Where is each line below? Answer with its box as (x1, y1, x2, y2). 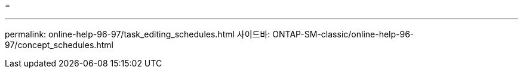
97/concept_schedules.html (5, 40, 113, 50)
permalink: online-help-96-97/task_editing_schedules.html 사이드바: (5, 29, 270, 39)
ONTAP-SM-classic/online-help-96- (272, 29, 414, 39)
